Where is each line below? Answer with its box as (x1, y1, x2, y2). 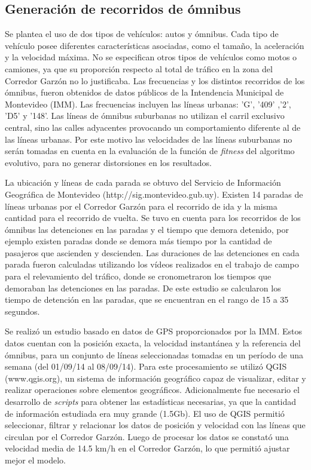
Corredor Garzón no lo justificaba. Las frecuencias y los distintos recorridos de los (5, 74, 305, 87)
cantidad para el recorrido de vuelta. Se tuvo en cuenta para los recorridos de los (5, 211, 301, 224)
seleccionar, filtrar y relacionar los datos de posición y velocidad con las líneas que (5, 419, 306, 431)
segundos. (5, 305, 40, 317)
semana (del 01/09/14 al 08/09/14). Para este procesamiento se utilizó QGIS (5, 360, 287, 373)
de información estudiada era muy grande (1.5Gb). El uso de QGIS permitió (5, 407, 285, 419)
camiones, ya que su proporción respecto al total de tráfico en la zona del (5, 62, 273, 75)
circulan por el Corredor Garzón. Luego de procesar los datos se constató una (5, 430, 289, 443)
